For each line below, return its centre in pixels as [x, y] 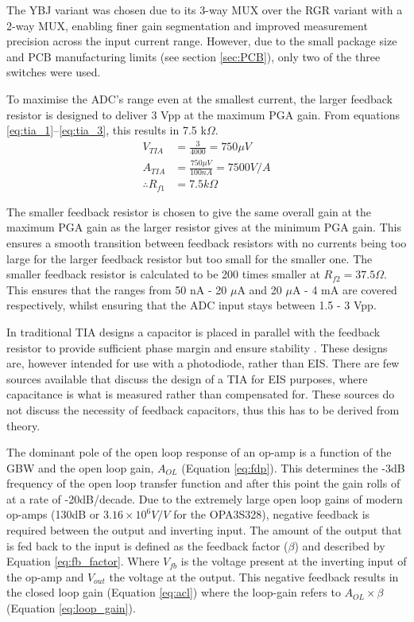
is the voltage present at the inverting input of [294, 561]
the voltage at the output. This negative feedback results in [254, 576]
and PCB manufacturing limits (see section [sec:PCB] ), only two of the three [193, 56]
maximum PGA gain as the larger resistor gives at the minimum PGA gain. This [204, 227]
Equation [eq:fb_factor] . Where [83, 561]
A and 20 [259, 289]
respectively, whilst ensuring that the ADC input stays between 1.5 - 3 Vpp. [192, 305]
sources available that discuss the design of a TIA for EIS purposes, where [187, 378]
